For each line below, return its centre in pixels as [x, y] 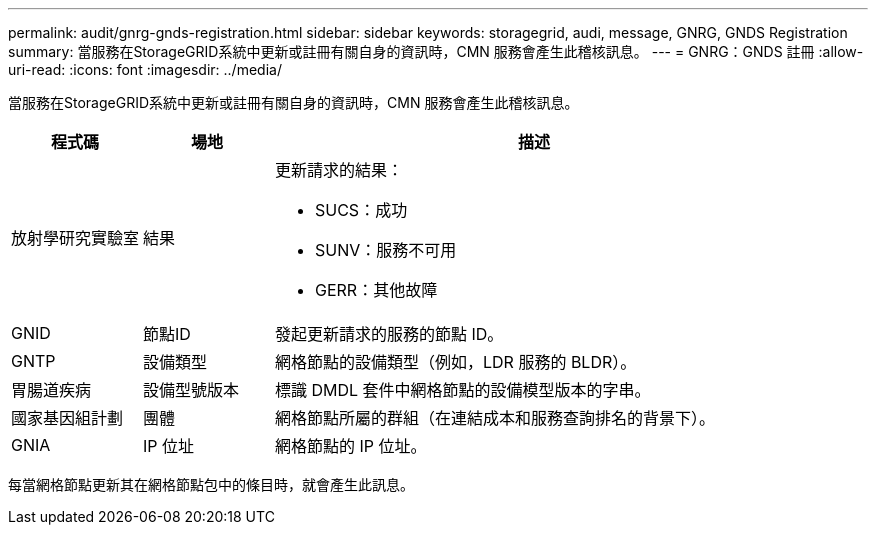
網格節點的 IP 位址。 [351, 446]
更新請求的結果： [339, 170]
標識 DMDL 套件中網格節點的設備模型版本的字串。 [463, 390]
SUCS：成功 [361, 210]
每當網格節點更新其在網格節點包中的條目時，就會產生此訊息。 [211, 484]
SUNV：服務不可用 [386, 250]
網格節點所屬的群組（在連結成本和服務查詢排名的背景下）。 [495, 418]
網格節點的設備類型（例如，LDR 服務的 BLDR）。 [456, 362]
